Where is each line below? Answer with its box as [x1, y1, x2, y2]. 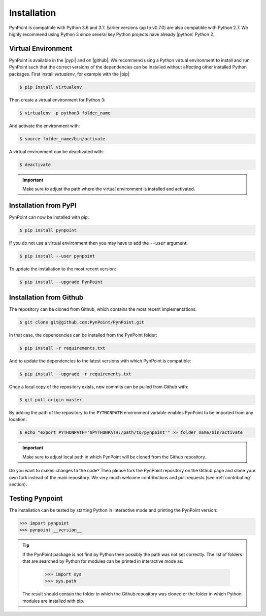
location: [9, 417, 27, 422]
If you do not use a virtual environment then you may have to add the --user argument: [9, 240, 188, 246]
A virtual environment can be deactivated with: [9, 148, 104, 155]
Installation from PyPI [9, 201, 76, 209]
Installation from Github [9, 293, 84, 302]
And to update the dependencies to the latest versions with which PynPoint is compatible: [9, 358, 192, 364]
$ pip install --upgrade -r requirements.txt [19, 371, 132, 377]
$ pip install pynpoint [19, 227, 77, 233]
